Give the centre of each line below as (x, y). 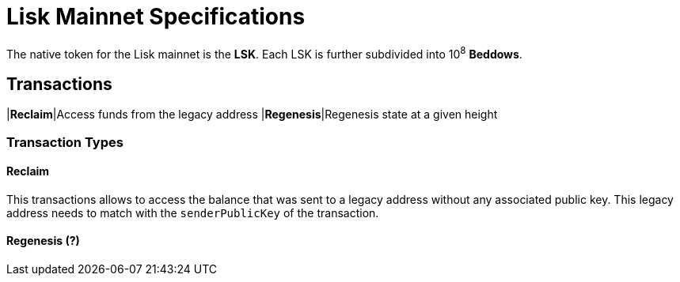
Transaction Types (65, 142)
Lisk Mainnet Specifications (156, 17)
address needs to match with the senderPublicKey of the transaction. (193, 212)
